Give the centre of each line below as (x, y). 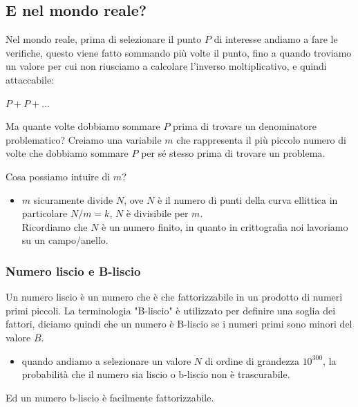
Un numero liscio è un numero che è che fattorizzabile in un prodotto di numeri (174, 297)
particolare (45, 213)
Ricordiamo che (55, 226)
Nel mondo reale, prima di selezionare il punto (104, 39)
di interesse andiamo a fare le (276, 39)
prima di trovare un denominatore (245, 126)
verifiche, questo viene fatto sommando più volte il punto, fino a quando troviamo (179, 52)
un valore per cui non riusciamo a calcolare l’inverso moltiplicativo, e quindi (166, 66)
